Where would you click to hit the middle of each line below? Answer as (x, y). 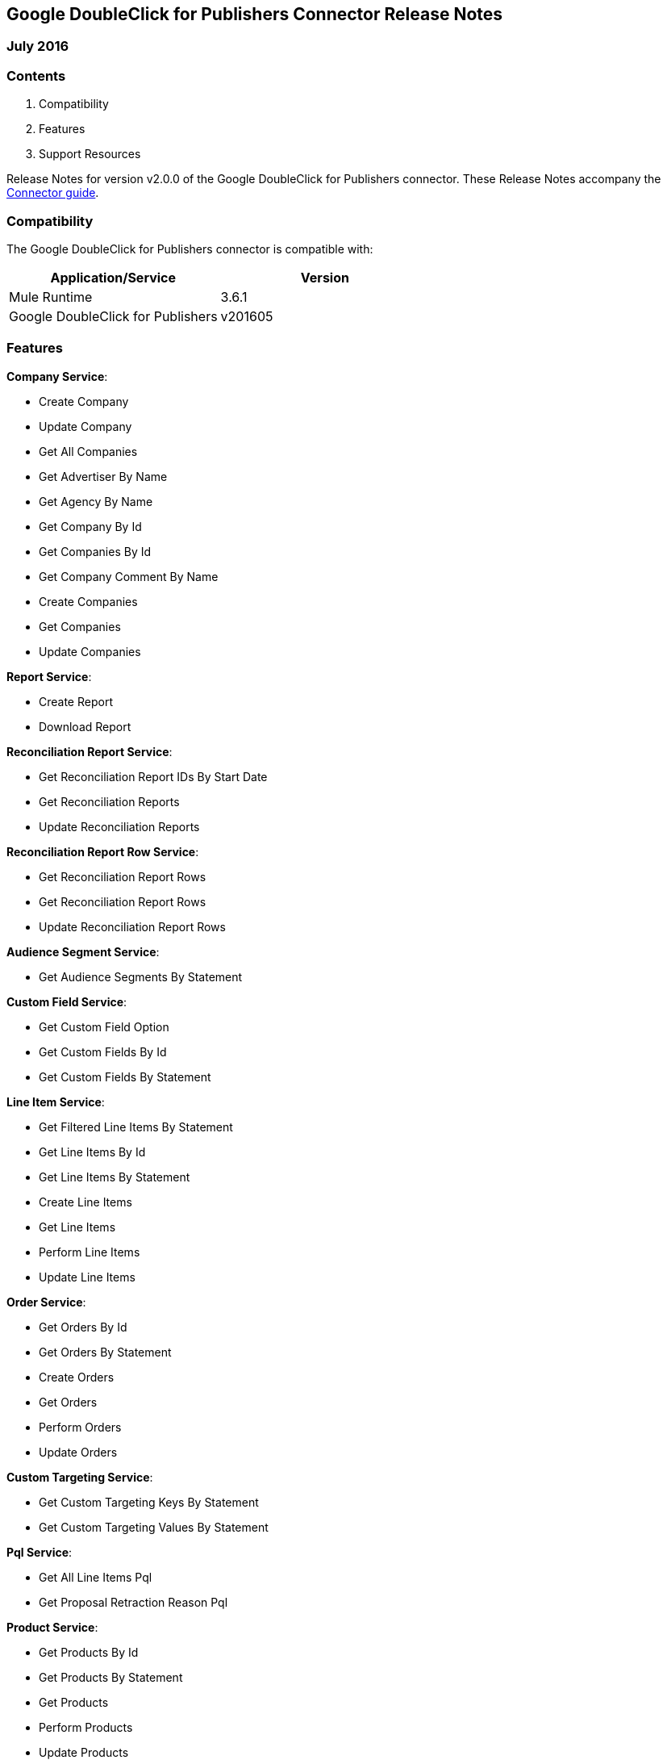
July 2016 (38, 46)
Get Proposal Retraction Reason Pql (133, 1602)
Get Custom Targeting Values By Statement (154, 1527)
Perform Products (86, 1727)
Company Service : (57, 376)
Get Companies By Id (95, 551)
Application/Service (113, 277)
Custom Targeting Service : (80, 1477)
